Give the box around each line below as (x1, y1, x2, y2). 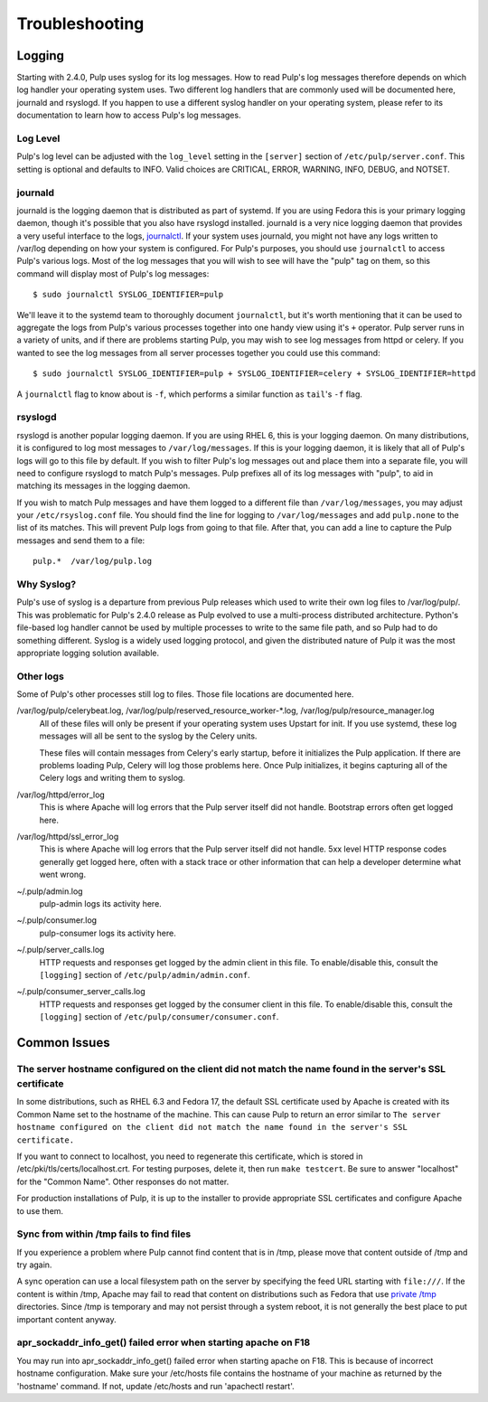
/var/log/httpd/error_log (16, 789, 106, 800)
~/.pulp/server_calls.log (16, 945, 105, 955)
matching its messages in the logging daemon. (16, 480, 191, 492)
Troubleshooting (16, 14, 145, 33)
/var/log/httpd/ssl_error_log (16, 832, 119, 842)
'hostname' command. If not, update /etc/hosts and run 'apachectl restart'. (16, 1380, 295, 1391)
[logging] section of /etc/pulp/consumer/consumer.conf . (39, 1012, 279, 1022)
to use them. (16, 1205, 63, 1216)
